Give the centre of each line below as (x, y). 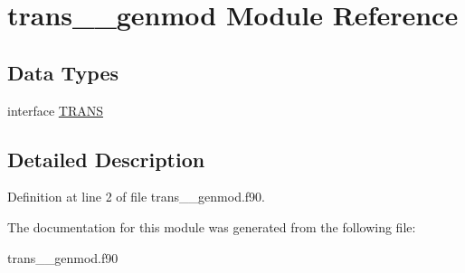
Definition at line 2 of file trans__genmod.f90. (137, 197)
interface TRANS (56, 110)
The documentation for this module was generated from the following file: (212, 226)
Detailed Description (106, 159)
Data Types (63, 72)
